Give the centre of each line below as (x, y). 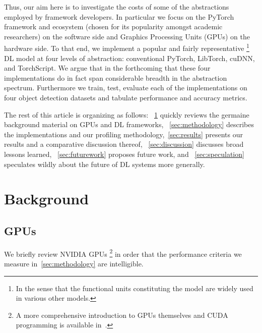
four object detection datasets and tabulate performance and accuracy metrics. (126, 97)
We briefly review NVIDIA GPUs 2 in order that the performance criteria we (123, 253)
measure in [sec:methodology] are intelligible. (74, 263)
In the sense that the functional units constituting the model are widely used (135, 288)
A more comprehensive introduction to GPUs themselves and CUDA (122, 315)
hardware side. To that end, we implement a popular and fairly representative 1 (127, 47)
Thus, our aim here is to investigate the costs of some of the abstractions (117, 7)
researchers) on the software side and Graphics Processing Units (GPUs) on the (127, 36)
